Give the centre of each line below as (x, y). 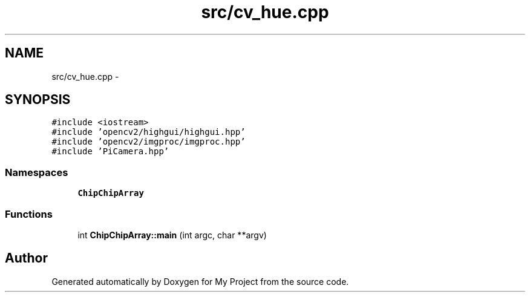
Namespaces (37, 172)
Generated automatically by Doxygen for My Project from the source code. (200, 281)
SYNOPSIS (38, 100)
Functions (29, 214)
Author (26, 258)
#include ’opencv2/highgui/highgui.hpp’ (149, 132)
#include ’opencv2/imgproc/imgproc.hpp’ (149, 142)
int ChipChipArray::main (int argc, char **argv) (172, 235)
